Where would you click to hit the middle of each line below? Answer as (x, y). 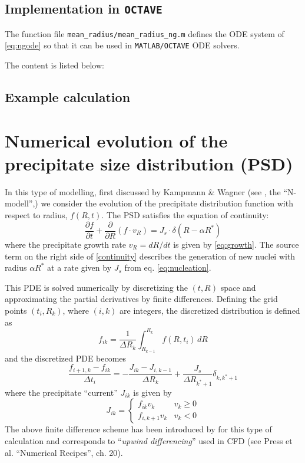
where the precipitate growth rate (65, 244)
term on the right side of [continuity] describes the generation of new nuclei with (150, 256)
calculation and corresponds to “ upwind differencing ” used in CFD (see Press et (149, 440)
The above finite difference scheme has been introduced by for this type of (138, 429)
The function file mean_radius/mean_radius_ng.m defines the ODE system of (145, 33)
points (16, 310)
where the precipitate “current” (61, 392)
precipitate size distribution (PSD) (149, 163)
